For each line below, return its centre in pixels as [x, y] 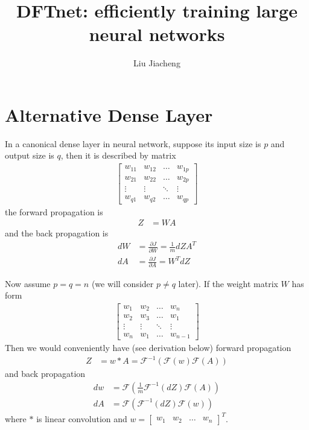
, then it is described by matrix [118, 155]
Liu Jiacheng [157, 63]
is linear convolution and [82, 418]
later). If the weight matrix [228, 283]
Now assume [28, 283]
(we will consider [123, 283]
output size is [30, 155]
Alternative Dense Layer [109, 114]
